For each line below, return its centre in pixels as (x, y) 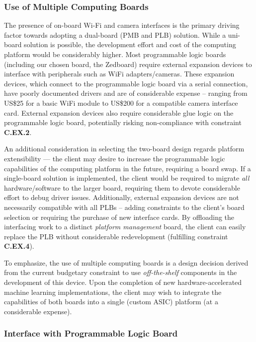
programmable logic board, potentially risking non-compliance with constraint (123, 122)
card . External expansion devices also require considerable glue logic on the (119, 112)
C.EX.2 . (18, 132)
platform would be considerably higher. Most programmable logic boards (115, 54)
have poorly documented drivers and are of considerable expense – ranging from (126, 93)
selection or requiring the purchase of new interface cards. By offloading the (119, 217)
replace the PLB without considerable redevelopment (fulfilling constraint (116, 236)
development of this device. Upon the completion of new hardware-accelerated (123, 282)
